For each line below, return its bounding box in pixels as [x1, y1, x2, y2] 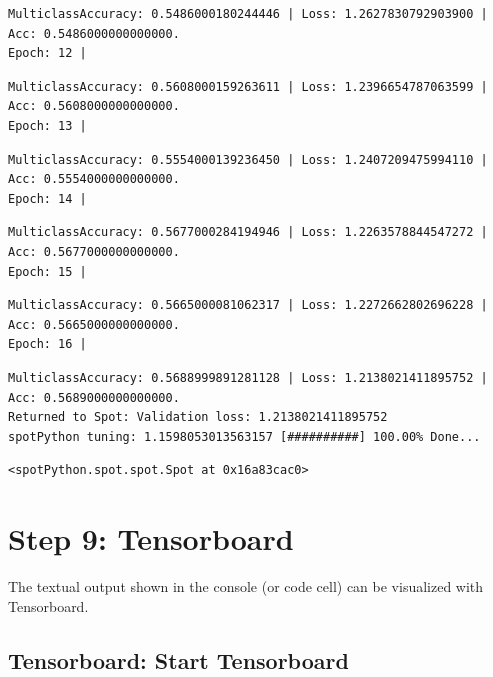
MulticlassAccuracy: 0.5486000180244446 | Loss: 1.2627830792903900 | [8, 7, 488, 21]
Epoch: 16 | [8, 337, 87, 352]
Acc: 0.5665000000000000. [8, 317, 180, 332]
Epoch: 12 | [8, 46, 87, 61]
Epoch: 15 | [8, 264, 87, 279]
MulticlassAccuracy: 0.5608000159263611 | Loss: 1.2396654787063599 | [8, 79, 488, 94]
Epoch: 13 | [8, 118, 87, 133]
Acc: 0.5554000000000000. [8, 172, 180, 187]
